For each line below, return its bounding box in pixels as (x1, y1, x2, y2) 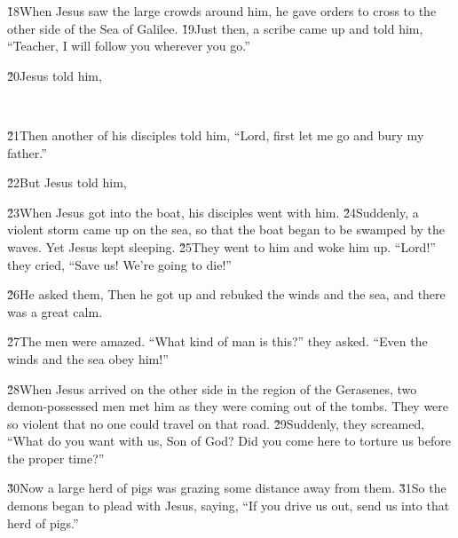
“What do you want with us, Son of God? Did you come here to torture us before (7, 431, 451, 450)
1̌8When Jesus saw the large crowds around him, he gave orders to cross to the (7, 2, 437, 20)
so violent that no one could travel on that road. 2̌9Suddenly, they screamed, (7, 414, 425, 432)
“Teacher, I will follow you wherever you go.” (7, 36, 250, 55)
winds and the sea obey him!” (7, 349, 169, 368)
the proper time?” (7, 448, 105, 467)
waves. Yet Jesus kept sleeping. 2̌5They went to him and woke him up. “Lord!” (7, 237, 436, 256)
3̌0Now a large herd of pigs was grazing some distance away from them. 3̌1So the (7, 479, 446, 497)
